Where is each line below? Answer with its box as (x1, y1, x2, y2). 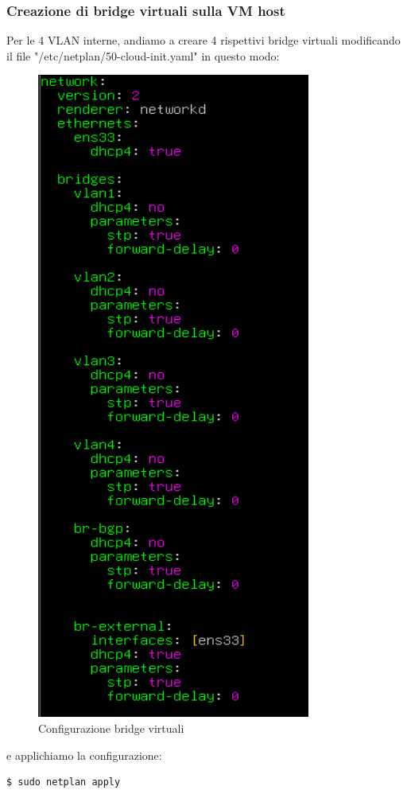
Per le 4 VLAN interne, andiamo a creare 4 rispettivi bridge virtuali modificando (6, 32, 401, 49)
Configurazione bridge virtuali (38, 720, 184, 736)
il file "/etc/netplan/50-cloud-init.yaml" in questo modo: (6, 47, 280, 64)
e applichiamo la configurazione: (6, 746, 162, 763)
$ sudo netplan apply (6, 776, 121, 788)
